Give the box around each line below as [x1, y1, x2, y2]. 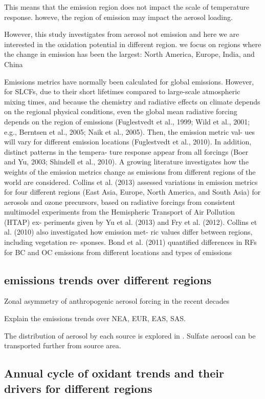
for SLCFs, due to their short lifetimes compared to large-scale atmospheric [4, 86, 240, 97]
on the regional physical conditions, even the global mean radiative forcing [4, 106, 237, 117]
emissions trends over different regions [4, 271, 212, 287]
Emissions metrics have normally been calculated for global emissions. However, [4, 76, 254, 87]
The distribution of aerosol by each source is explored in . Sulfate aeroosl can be [4, 330, 256, 341]
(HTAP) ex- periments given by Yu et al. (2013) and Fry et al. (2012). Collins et [4, 216, 257, 227]
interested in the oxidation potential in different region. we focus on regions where [4, 38, 261, 49]
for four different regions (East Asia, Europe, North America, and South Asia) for [4, 186, 261, 197]
